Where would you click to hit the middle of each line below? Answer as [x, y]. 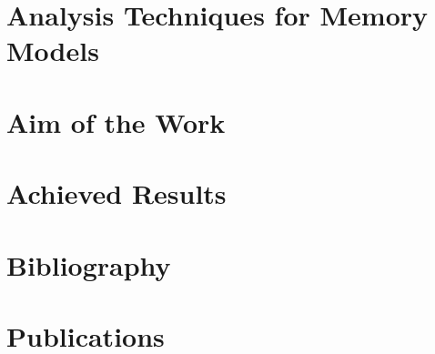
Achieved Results [116, 193]
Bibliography [89, 264]
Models [53, 51]
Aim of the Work [116, 121]
